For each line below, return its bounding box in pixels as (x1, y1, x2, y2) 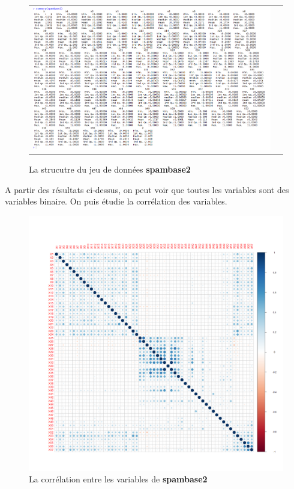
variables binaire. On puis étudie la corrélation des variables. (5, 195, 227, 208)
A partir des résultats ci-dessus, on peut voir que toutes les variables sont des (5, 183, 289, 195)
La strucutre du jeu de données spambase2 (29, 162, 191, 175)
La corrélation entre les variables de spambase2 (29, 473, 208, 485)
